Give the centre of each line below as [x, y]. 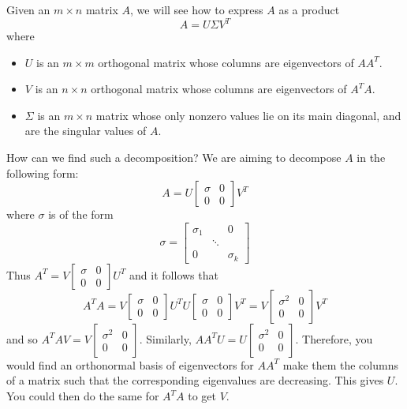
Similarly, [169, 338]
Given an [28, 9]
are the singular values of [86, 131]
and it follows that [174, 274]
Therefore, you [338, 338]
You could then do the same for [83, 396]
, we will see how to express [196, 9]
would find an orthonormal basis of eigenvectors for [130, 364]
